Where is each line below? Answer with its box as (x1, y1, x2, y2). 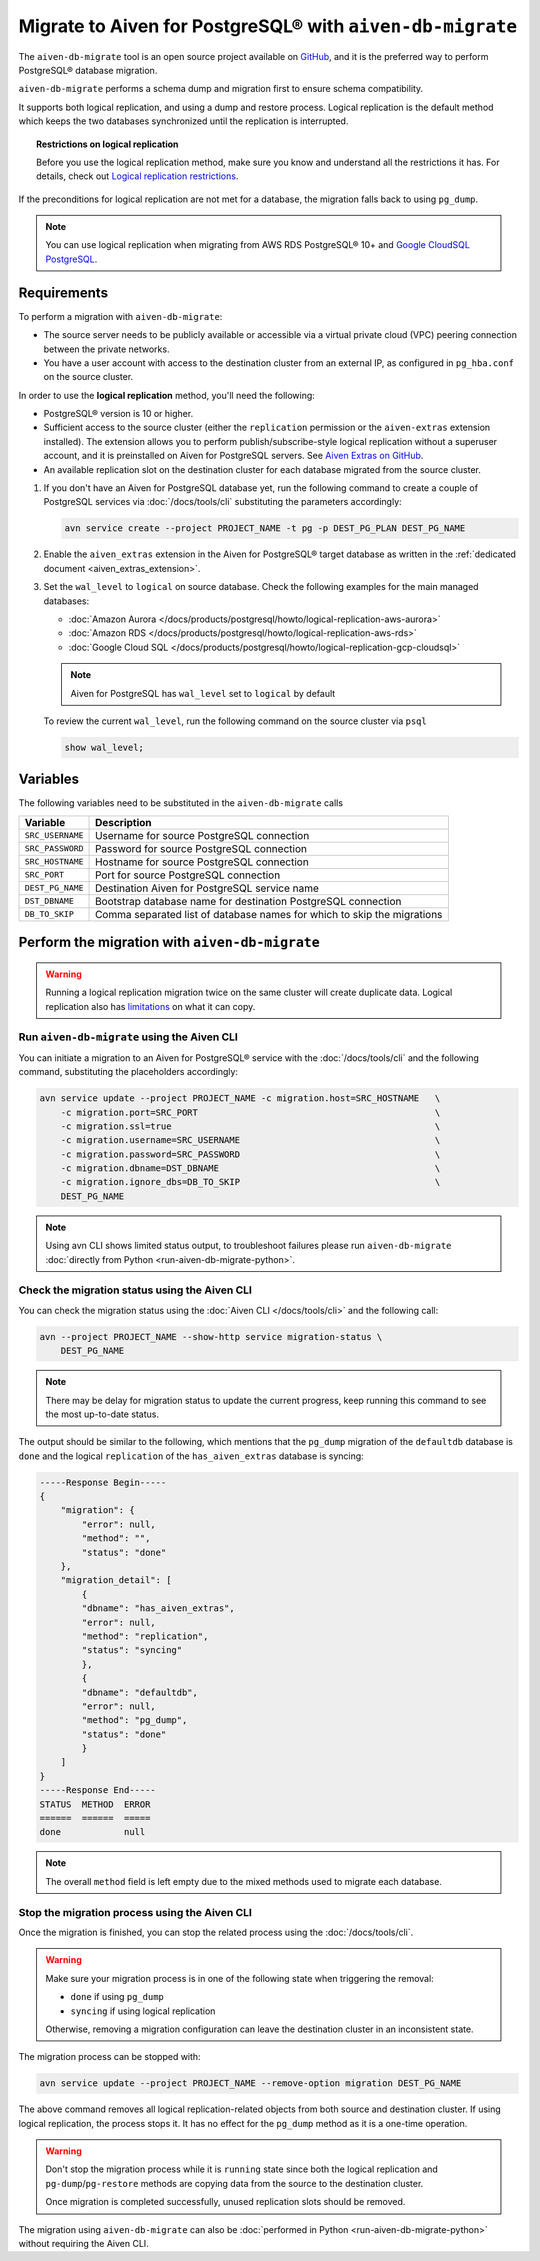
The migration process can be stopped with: (18, 2051, 201, 2063)
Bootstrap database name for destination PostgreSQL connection (95, 894, 402, 908)
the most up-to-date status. (45, 1408, 160, 1420)
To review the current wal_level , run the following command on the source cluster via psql (43, 715, 427, 727)
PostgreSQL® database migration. (18, 64, 158, 76)
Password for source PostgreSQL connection (95, 841, 307, 855)
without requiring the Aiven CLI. (18, 2237, 149, 2249)
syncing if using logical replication (70, 2005, 216, 2017)
